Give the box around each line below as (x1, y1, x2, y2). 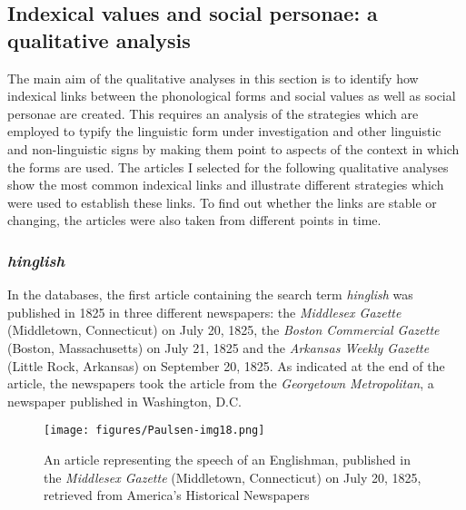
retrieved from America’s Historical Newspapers (44, 485, 310, 505)
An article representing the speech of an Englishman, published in (44, 449, 411, 468)
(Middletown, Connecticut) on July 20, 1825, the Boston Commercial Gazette (7, 320, 440, 339)
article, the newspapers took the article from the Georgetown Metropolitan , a (7, 374, 434, 393)
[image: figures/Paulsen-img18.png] (44, 424, 265, 437)
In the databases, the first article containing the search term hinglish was (7, 285, 413, 304)
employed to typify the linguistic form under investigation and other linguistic (7, 122, 441, 141)
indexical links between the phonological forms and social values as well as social (7, 86, 456, 105)
